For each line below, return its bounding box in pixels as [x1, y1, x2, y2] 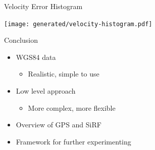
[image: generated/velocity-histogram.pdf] [4, 20, 152, 28]
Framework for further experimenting [16, 136, 131, 146]
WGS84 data [16, 51, 56, 62]
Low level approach [16, 86, 76, 96]
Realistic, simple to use [28, 68, 99, 79]
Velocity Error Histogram [4, 1, 83, 11]
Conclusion [4, 35, 38, 45]
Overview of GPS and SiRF [16, 119, 101, 130]
